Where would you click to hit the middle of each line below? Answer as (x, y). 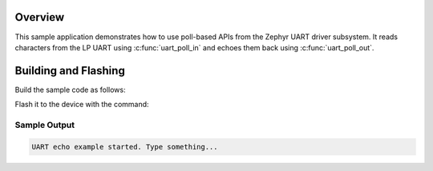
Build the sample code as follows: (70, 89)
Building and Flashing (70, 71)
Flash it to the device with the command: (82, 105)
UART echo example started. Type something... (125, 147)
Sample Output (45, 125)
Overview (40, 17)
